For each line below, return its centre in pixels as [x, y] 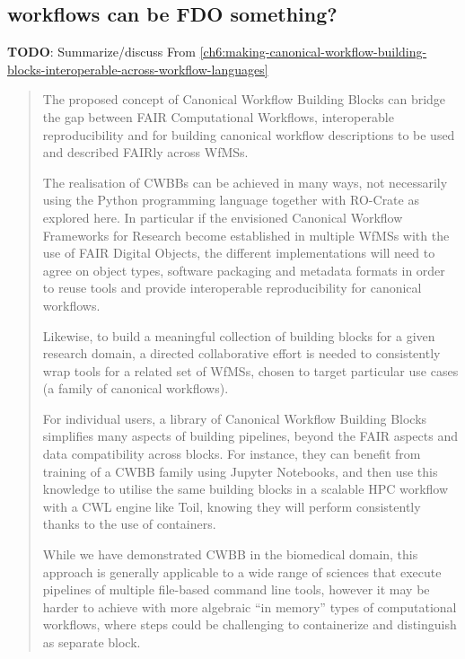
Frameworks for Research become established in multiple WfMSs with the [246, 235]
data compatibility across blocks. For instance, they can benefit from [232, 454]
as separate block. [92, 642]
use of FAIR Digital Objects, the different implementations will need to [239, 253]
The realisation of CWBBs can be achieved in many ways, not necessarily [245, 182]
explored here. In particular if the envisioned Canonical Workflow [223, 217]
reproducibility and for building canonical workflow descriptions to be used [249, 134]
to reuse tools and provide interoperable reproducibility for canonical [232, 288]
